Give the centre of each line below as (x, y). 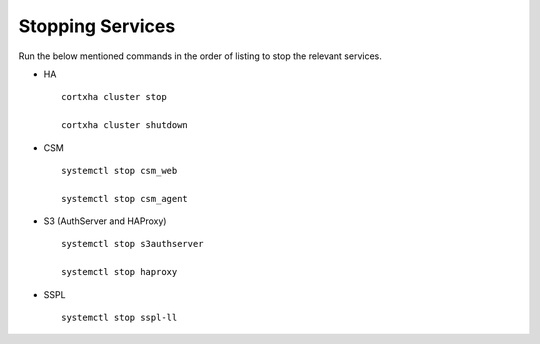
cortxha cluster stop (114, 97)
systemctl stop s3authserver (132, 244)
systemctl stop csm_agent (125, 198)
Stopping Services (97, 26)
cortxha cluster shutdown (125, 125)
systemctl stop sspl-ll (119, 318)
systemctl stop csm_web (119, 170)
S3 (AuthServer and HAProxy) (105, 221)
